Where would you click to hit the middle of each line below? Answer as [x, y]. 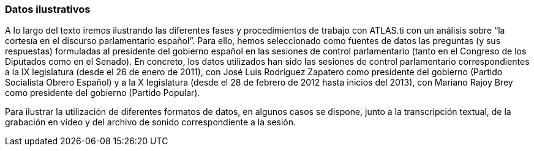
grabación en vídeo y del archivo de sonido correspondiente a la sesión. [151, 122]
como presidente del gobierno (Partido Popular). [103, 93]
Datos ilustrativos [48, 9]
